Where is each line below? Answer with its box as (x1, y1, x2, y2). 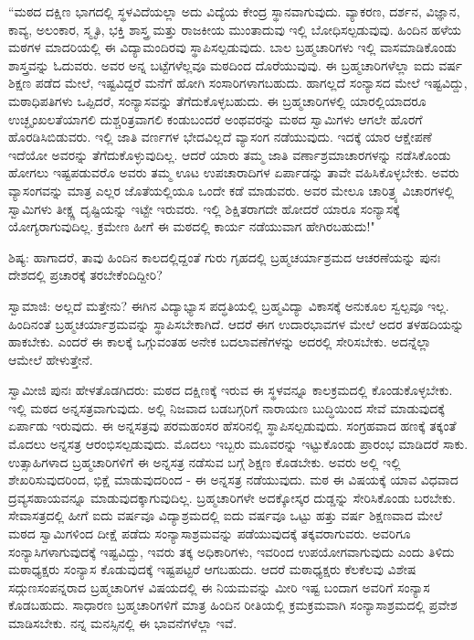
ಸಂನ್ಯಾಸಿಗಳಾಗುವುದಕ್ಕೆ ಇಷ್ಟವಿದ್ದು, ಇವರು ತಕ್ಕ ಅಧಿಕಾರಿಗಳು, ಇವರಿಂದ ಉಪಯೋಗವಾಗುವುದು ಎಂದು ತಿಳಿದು (8, 541, 455, 560)
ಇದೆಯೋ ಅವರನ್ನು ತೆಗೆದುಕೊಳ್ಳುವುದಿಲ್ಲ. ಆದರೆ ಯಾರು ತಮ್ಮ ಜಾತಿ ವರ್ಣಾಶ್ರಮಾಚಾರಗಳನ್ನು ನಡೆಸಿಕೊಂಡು (8, 144, 451, 164)
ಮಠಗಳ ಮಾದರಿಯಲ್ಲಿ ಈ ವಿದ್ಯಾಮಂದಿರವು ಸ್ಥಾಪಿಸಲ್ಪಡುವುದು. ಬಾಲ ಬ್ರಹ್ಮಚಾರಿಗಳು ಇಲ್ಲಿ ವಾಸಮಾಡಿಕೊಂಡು (8, 37, 457, 57)
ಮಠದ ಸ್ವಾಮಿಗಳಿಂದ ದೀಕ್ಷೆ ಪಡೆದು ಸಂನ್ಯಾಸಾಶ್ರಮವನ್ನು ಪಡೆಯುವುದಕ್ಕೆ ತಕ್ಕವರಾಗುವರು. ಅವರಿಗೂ (8, 524, 411, 543)
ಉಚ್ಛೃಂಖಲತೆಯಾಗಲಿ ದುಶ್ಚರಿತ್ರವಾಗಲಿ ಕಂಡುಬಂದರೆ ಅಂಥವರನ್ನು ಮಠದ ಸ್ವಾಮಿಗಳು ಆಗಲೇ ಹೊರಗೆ (8, 109, 423, 128)
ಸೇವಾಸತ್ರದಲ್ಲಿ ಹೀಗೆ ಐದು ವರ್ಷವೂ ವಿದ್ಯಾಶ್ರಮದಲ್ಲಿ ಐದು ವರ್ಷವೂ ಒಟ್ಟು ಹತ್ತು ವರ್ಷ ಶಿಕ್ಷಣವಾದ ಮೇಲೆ (8, 506, 443, 525)
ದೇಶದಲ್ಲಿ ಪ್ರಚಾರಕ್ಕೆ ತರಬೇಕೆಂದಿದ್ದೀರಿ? (8, 265, 163, 284)
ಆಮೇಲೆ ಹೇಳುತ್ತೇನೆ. (8, 349, 93, 368)
